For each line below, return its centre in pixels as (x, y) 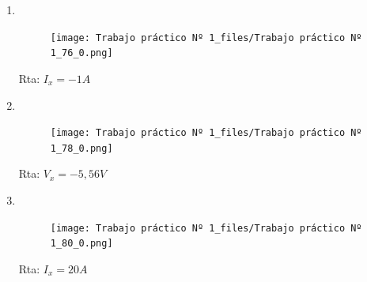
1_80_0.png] (81, 244)
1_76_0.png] (81, 53)
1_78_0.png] (81, 148)
